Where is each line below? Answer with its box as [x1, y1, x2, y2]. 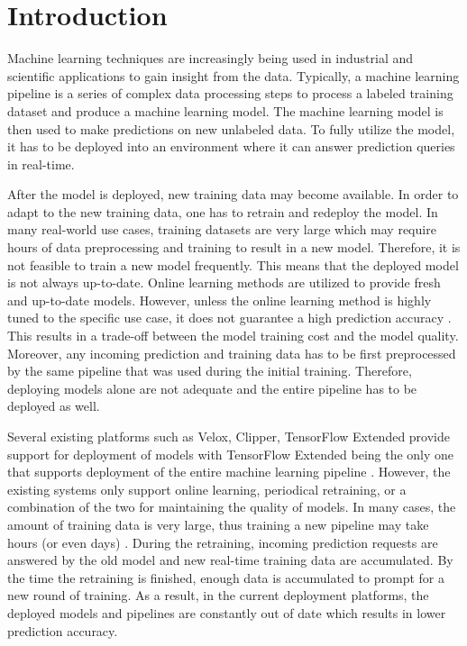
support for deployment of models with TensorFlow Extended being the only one [7, 444, 454, 463]
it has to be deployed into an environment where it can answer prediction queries [7, 137, 455, 156]
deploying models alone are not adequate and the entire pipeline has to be [7, 378, 417, 397]
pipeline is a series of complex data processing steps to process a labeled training [7, 84, 453, 103]
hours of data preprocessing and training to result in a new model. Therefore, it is [7, 238, 461, 257]
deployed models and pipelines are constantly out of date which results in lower [7, 603, 446, 622]
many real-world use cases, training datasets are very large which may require [7, 220, 436, 239]
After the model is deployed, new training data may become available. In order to [7, 185, 459, 204]
